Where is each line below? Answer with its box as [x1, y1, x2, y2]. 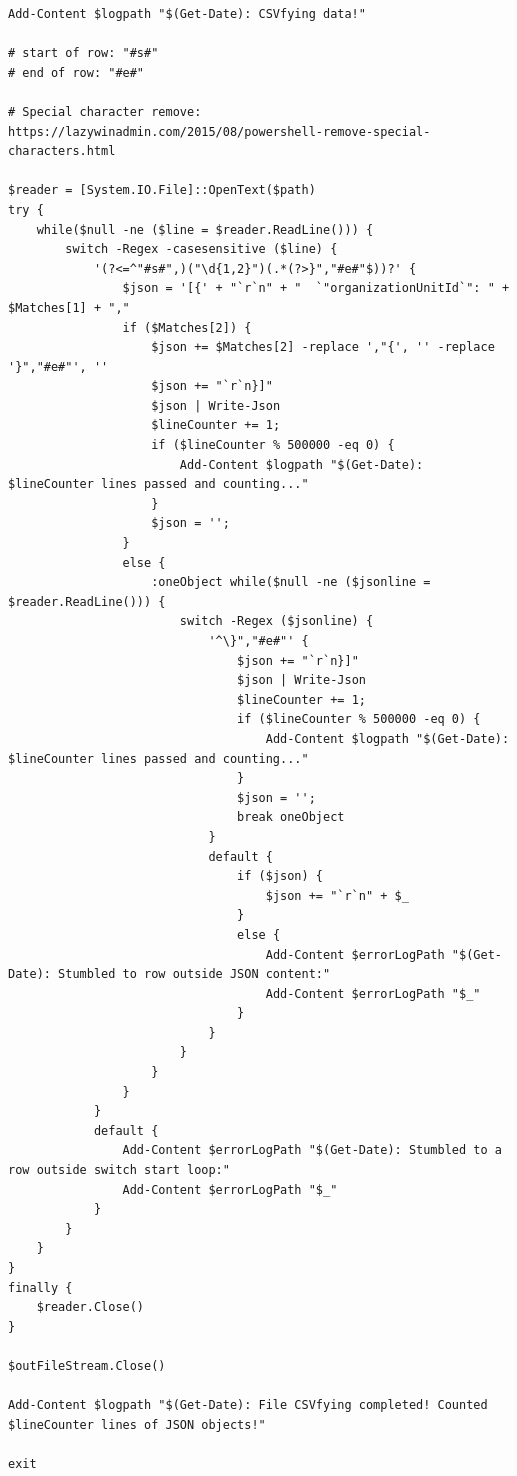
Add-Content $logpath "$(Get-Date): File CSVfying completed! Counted [8, 1398, 488, 1413]
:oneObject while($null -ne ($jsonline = [151, 575, 431, 590]
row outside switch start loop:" [8, 1163, 230, 1178]
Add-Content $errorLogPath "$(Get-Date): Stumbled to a [122, 1143, 502, 1158]
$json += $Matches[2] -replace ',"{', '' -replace [151, 340, 495, 355]
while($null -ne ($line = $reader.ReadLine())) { [36, 222, 374, 237]
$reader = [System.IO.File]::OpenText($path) [8, 183, 316, 198]
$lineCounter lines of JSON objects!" [8, 1417, 266, 1432]
